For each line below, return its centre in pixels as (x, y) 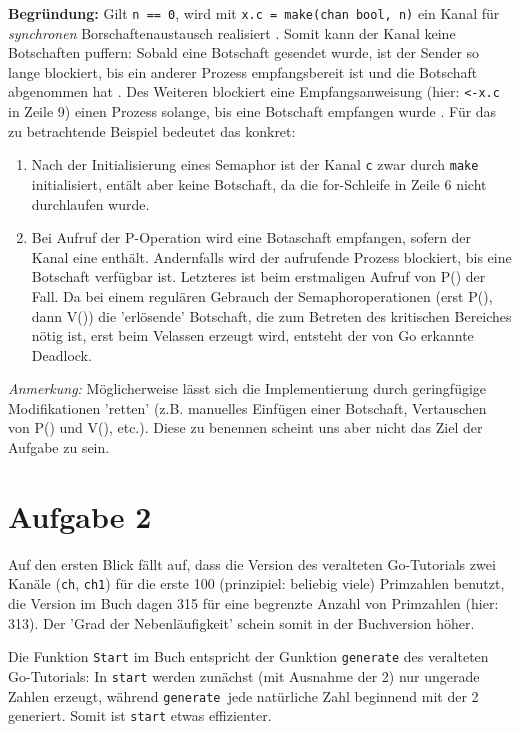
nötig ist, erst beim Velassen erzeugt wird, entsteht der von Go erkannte (252, 335)
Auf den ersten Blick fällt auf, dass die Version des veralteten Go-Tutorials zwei (252, 563)
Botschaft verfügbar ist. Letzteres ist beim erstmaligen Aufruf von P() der (258, 276)
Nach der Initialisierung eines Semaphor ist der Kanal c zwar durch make (255, 164)
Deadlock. (61, 354)
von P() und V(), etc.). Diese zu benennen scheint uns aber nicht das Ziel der (245, 427)
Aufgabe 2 (80, 515)
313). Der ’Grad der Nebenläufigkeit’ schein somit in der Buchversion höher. (241, 622)
